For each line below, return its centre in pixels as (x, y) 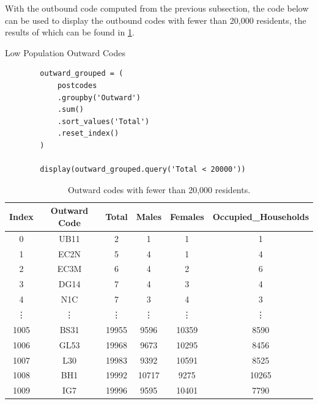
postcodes (77, 85)
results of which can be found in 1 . (70, 32)
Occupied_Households (261, 217)
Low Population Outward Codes (65, 52)
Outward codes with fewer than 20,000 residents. (159, 189)
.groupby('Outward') (99, 97)
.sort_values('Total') (103, 121)
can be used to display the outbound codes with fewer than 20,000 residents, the (156, 20)
